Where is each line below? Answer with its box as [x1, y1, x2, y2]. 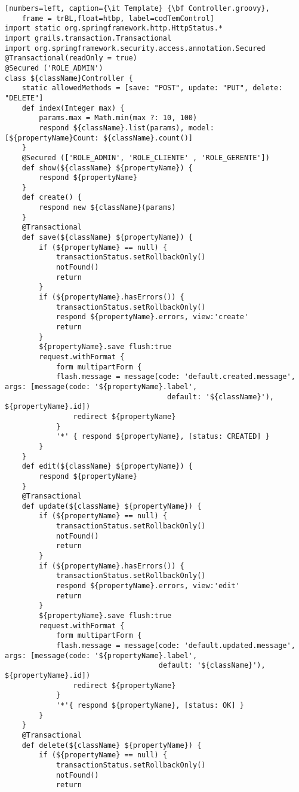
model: [188, 123, 214, 132]
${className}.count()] [103, 133, 193, 142]
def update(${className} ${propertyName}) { [21, 502, 202, 510]
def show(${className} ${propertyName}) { [21, 163, 193, 172]
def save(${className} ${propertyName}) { [21, 233, 193, 242]
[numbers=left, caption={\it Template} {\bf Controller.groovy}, [5, 4, 270, 13]
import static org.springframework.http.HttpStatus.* [5, 24, 223, 33]
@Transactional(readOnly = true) [5, 54, 137, 63]
